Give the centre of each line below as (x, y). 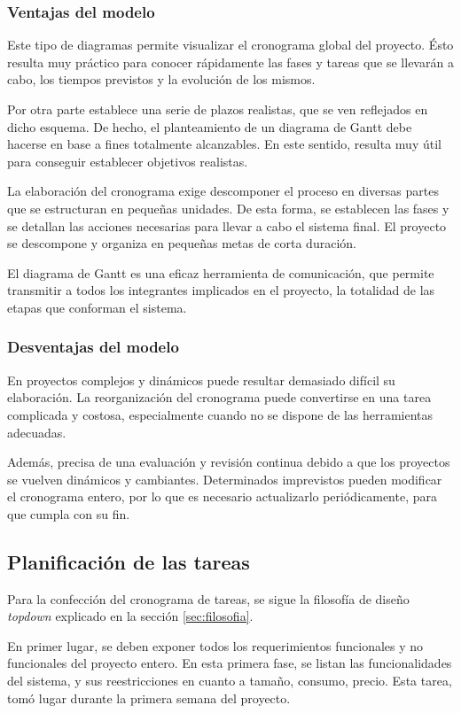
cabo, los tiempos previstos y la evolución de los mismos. (161, 79)
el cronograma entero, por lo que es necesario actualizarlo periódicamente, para (222, 496)
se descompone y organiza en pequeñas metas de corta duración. (182, 243)
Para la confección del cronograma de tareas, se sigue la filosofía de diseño (208, 598)
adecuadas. (37, 432)
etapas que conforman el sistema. (97, 307)
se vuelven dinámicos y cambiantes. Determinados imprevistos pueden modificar (225, 479)
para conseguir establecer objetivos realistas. (128, 161)
